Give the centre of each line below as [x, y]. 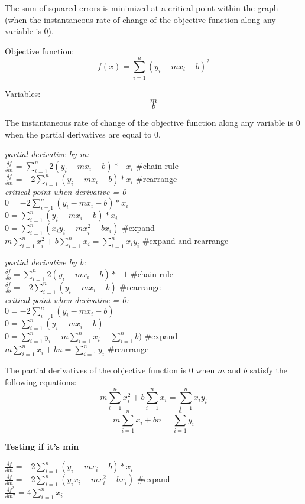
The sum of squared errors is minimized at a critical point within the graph [142, 8]
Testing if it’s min [42, 446]
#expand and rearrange [185, 241]
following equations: [41, 381]
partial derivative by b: [46, 262]
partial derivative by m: [47, 154]
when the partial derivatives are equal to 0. [83, 134]
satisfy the [268, 370]
